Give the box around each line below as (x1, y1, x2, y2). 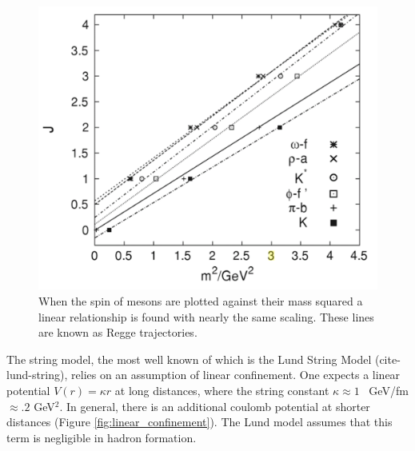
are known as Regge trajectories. (38, 324, 198, 341)
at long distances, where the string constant (114, 382, 329, 398)
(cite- (374, 350, 401, 367)
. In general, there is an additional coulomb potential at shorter (59, 397, 370, 414)
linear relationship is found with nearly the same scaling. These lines (38, 308, 374, 325)
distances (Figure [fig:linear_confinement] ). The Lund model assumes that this (6, 413, 393, 430)
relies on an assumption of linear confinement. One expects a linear (71, 366, 401, 383)
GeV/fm (369, 382, 409, 398)
